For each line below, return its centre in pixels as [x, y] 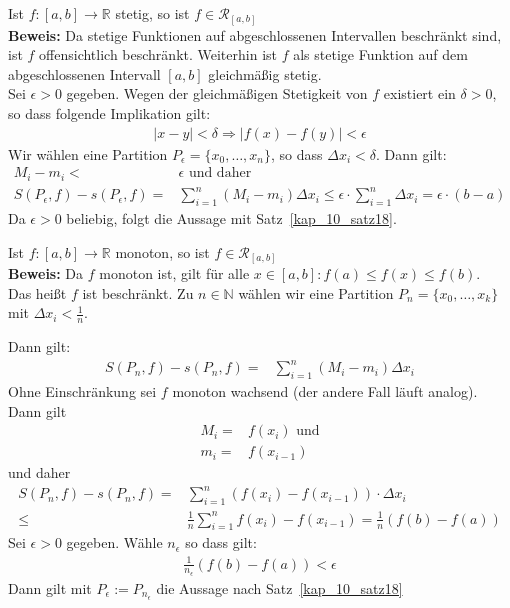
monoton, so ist [162, 251]
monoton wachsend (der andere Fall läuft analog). [325, 390]
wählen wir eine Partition [316, 292]
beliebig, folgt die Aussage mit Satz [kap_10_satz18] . [231, 217]
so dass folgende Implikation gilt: [109, 112]
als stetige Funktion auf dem [380, 54]
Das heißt [37, 292]
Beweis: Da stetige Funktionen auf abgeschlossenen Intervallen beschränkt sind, [255, 34]
